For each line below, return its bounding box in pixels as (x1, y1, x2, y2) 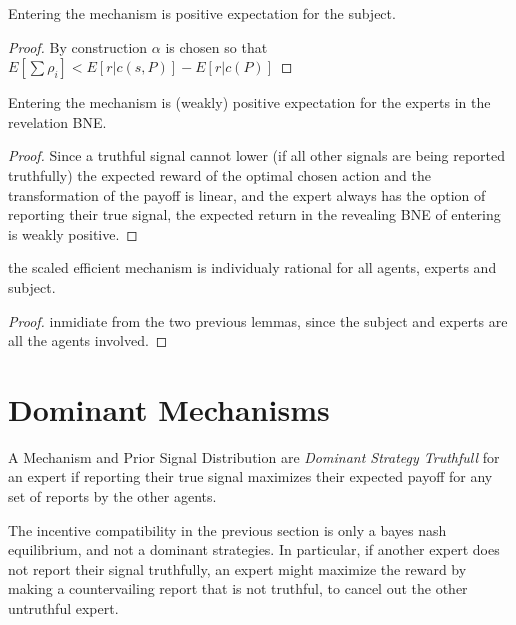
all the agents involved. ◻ (8, 330, 168, 351)
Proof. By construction (8, 36, 148, 57)
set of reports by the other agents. (8, 486, 217, 507)
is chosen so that (165, 36, 268, 57)
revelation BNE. (8, 111, 107, 132)
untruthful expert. (8, 598, 119, 618)
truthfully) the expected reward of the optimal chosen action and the (8, 164, 431, 185)
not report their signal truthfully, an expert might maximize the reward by (8, 558, 467, 579)
